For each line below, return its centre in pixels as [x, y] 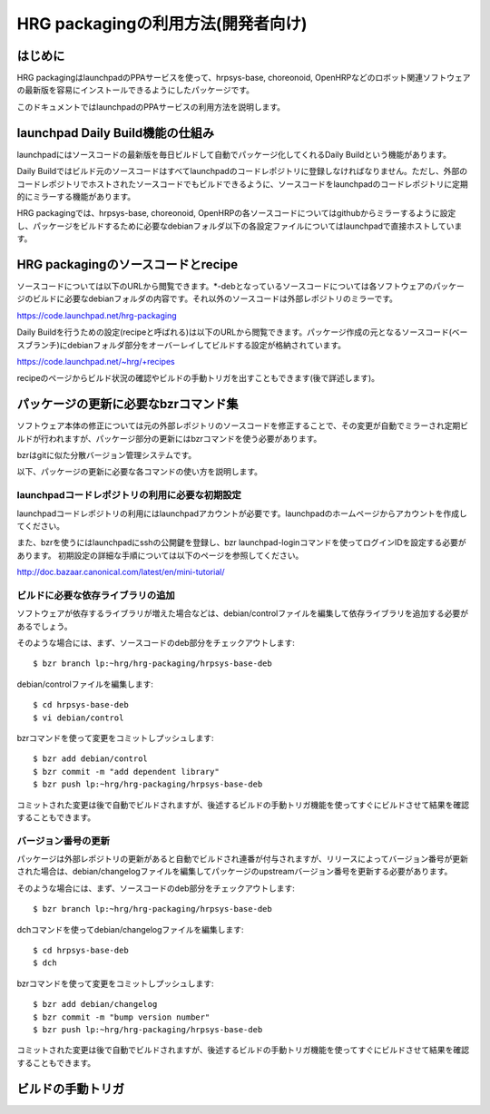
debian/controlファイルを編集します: [85, 684]
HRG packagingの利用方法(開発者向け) [162, 24]
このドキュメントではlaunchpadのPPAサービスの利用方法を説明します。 [151, 107]
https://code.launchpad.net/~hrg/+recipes [96, 361]
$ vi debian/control [78, 718]
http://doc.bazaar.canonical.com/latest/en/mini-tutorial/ [121, 572]
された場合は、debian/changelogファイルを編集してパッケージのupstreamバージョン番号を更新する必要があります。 [235, 872]
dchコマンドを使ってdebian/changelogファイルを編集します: [130, 929]
